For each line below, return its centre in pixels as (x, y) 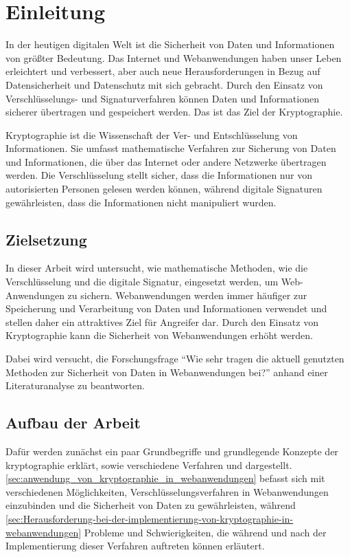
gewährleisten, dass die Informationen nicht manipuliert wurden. (141, 202)
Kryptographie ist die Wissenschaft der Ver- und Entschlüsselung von (152, 134)
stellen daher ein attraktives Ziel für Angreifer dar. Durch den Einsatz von (162, 321)
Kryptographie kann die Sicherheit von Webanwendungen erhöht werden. (159, 335)
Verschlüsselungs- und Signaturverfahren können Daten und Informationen (162, 98)
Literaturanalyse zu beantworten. (75, 385)
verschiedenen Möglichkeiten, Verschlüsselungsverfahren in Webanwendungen (167, 491)
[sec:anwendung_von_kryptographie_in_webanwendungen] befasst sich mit (165, 478)
